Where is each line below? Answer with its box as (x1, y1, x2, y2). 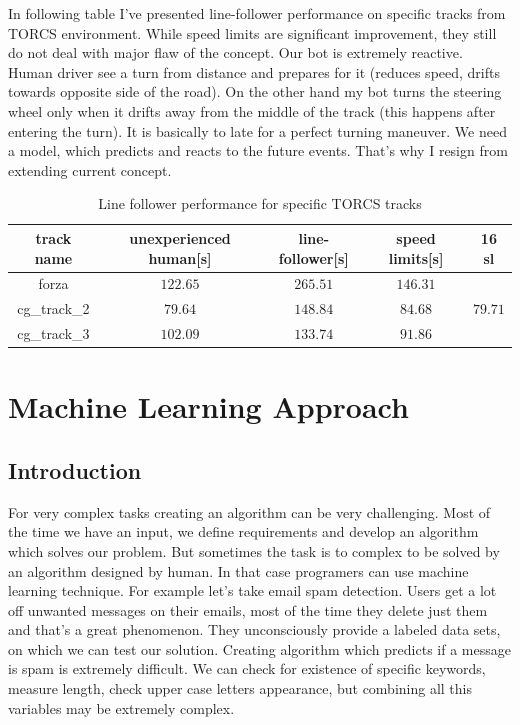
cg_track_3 (17, 323, 90, 344)
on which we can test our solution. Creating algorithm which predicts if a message (8, 638, 511, 659)
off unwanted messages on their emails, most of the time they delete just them (8, 599, 488, 620)
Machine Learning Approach (8, 386, 409, 427)
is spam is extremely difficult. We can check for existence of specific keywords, (8, 658, 486, 679)
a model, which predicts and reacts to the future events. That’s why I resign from (8, 140, 508, 161)
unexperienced (129, 227, 231, 248)
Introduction (8, 454, 142, 485)
